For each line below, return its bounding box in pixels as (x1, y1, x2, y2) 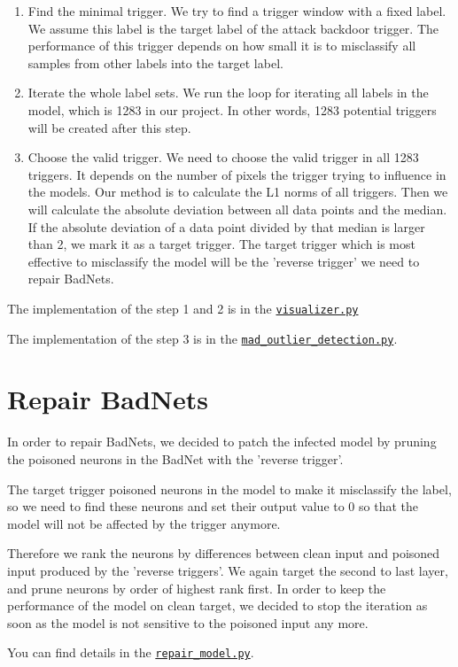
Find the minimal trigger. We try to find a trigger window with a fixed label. (27, 2, 446, 19)
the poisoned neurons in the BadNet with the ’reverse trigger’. (7, 449, 344, 468)
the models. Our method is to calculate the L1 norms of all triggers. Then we (27, 182, 448, 201)
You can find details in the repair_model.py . (7, 643, 254, 662)
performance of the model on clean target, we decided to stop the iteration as (7, 596, 428, 615)
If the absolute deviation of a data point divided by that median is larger (27, 217, 425, 236)
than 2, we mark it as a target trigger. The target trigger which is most (27, 235, 415, 253)
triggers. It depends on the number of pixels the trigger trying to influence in (27, 165, 446, 183)
